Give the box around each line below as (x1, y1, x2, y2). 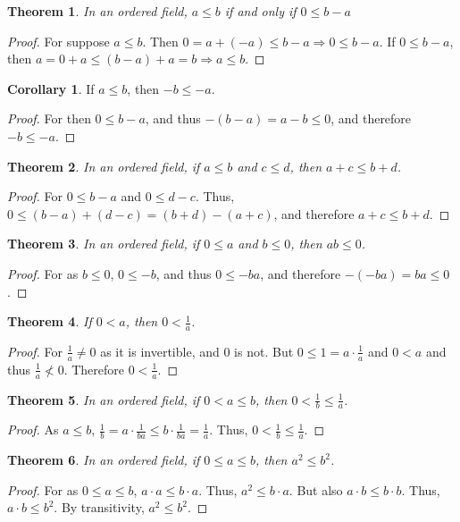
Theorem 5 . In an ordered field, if (7, 390, 200, 408)
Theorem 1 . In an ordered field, (7, 2, 188, 20)
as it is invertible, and (100, 341, 220, 360)
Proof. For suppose (7, 31, 110, 50)
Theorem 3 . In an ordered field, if (7, 234, 200, 253)
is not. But (234, 341, 294, 360)
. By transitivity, (54, 498, 145, 517)
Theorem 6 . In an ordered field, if (7, 450, 200, 469)
